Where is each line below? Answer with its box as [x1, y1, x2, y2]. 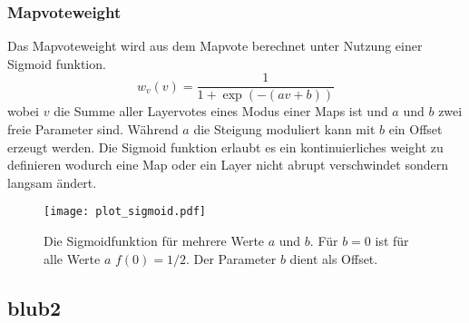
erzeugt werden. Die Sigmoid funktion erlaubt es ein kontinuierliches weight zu [7, 137, 444, 156]
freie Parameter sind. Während [7, 120, 179, 139]
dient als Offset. [289, 249, 378, 268]
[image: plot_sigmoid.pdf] [44, 205, 206, 219]
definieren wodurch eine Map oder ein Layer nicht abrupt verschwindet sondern [7, 155, 448, 174]
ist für [375, 231, 409, 250]
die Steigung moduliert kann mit [193, 120, 376, 139]
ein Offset [388, 120, 443, 139]
